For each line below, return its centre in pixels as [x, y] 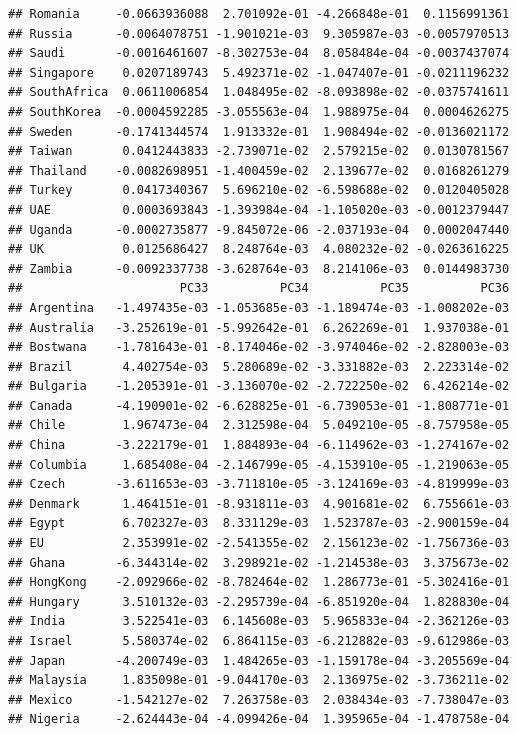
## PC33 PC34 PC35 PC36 [259, 288]
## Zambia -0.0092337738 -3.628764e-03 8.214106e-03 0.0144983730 [259, 268]
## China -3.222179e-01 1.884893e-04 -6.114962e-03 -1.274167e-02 [259, 445]
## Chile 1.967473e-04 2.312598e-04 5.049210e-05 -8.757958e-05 [259, 425]
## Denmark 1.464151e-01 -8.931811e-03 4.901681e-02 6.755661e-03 [259, 503]
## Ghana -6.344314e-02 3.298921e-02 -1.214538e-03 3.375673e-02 [259, 562]
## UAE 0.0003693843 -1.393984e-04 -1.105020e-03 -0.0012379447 [259, 209]
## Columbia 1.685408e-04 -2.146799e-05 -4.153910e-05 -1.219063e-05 [259, 464]
